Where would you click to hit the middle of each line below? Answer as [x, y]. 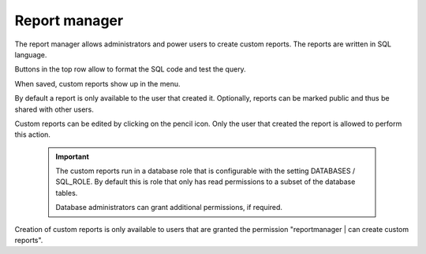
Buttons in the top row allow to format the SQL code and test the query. [130, 69]
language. [31, 54]
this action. [33, 134]
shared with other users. [54, 109]
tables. [67, 193]
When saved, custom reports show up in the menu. [97, 83]
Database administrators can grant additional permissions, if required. [169, 208]
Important [73, 156]
